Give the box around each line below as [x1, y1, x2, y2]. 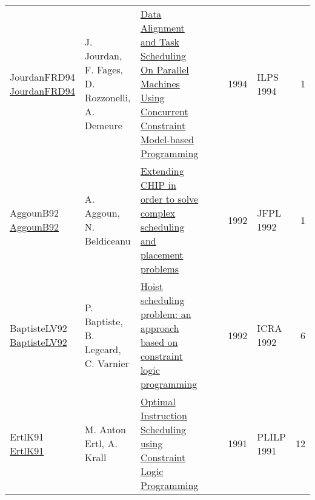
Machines [140, 76, 180, 90]
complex [140, 206, 176, 220]
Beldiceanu [84, 234, 131, 248]
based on [140, 335, 178, 349]
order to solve [140, 192, 199, 206]
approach [140, 321, 179, 335]
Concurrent [140, 104, 188, 118]
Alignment [140, 21, 185, 35]
